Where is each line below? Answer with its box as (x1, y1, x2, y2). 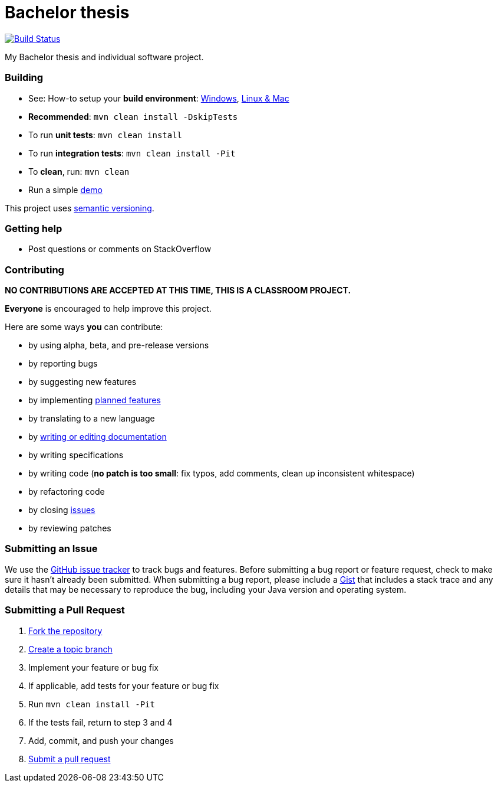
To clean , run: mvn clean (28, 166, 130, 177)
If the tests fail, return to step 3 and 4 (28, 717, 173, 727)
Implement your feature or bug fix (28, 662, 159, 672)
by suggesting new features (28, 377, 137, 387)
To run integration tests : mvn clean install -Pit (28, 148, 236, 158)
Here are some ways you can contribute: (5, 322, 163, 332)
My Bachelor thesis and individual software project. (5, 51, 204, 62)
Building (5, 71, 44, 84)
